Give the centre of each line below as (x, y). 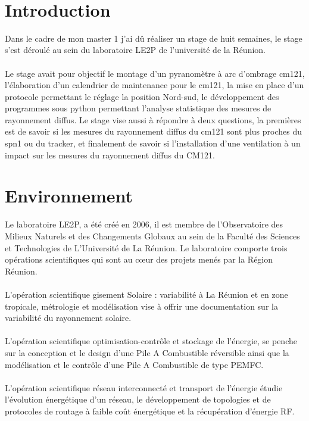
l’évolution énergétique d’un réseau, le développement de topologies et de (138, 399)
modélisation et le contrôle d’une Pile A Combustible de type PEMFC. (134, 364)
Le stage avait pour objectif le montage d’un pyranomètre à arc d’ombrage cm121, (155, 73)
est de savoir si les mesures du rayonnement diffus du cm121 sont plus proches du (154, 131)
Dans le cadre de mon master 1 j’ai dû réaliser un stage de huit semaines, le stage (154, 38)
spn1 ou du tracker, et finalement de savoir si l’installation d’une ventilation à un (153, 143)
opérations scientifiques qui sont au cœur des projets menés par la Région (139, 259)
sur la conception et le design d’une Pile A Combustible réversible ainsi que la (147, 352)
